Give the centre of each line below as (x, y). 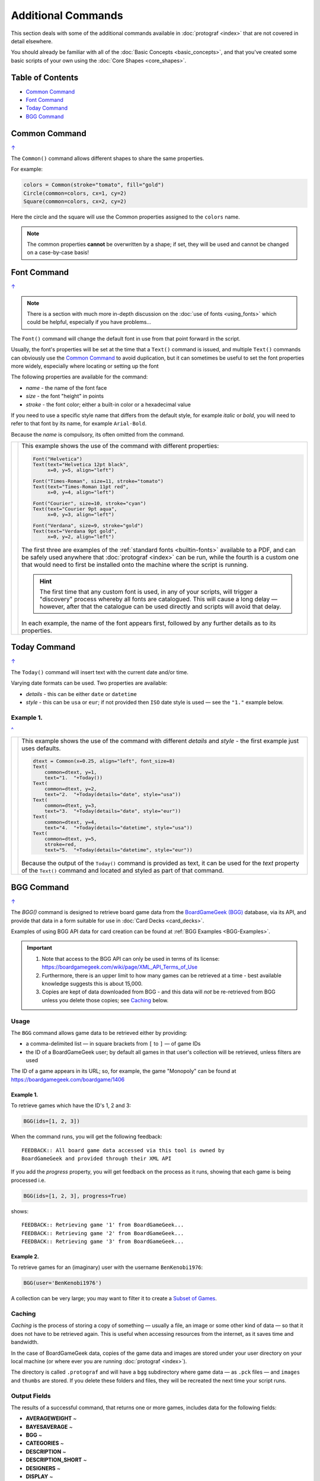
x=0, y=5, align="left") (81, 470)
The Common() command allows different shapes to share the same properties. (108, 158)
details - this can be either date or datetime (81, 694)
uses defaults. (41, 748)
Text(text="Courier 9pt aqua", (75, 509)
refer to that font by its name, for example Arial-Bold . (79, 424)
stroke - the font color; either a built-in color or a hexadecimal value (108, 404)
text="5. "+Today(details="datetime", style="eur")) (119, 850)
